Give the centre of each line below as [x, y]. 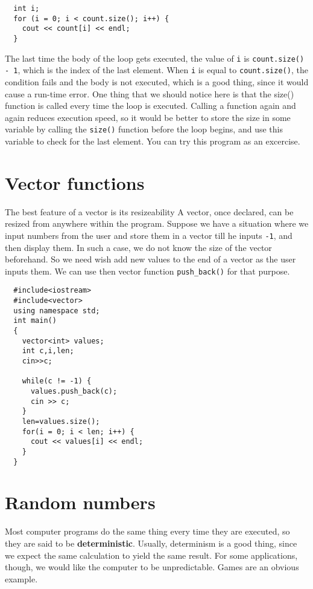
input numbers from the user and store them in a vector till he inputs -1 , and [149, 235]
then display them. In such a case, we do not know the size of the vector [138, 247]
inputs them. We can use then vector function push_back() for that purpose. [147, 271]
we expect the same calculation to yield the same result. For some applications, [151, 555]
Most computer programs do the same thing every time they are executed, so [147, 531]
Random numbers [80, 502]
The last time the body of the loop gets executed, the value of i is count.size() [155, 58]
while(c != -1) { [57, 381]
